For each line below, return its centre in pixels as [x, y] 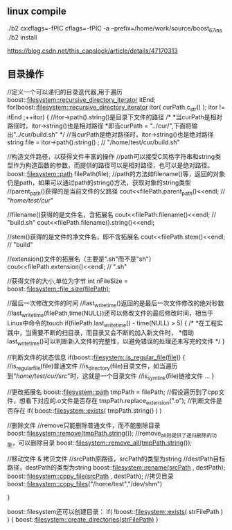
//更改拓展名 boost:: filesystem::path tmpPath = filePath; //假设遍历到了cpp [113, 392]
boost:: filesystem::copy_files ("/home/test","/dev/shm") [85, 484]
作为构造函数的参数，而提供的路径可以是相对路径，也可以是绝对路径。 [113, 165]
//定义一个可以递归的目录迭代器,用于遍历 [65, 92]
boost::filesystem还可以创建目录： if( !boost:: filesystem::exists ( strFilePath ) [115, 512]
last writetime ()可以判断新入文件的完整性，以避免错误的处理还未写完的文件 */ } [116, 342]
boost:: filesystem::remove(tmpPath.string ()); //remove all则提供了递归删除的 [110, 434]
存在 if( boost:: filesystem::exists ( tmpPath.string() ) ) [87, 410]
